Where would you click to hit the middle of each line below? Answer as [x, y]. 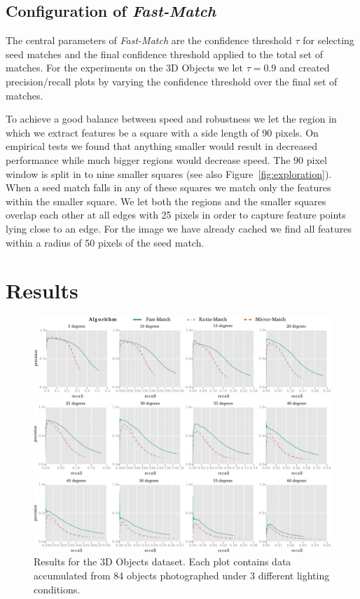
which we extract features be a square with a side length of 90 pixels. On [162, 132]
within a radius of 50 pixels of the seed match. [105, 242]
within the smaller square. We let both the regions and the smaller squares [166, 201]
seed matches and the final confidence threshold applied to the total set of [164, 54]
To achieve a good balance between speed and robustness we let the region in [171, 119]
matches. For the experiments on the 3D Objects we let [124, 68]
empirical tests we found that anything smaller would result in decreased [162, 146]
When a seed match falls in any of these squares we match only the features [168, 187]
